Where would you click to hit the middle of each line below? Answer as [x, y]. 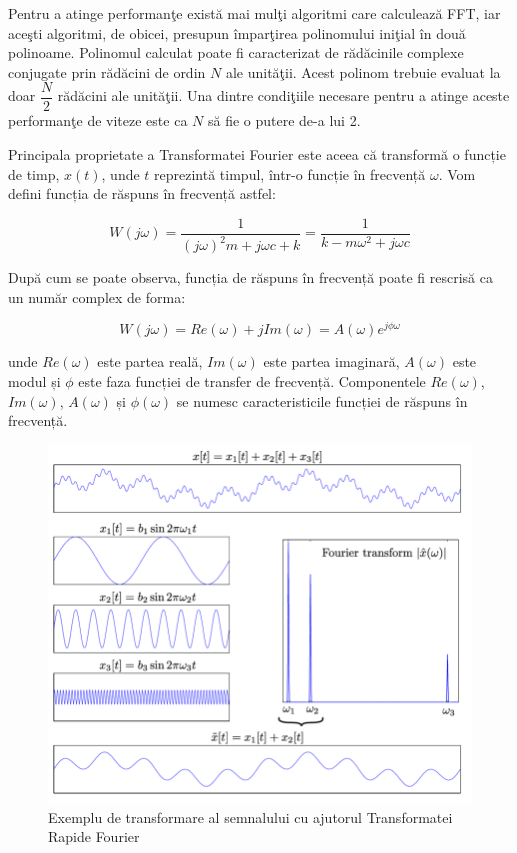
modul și [34, 381]
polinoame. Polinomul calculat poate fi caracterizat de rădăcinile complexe [236, 52]
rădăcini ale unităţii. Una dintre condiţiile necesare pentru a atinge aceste [283, 95]
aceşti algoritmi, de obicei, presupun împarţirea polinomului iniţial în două [237, 32]
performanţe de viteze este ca [98, 120]
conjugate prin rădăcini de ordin [107, 71]
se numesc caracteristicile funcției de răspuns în [322, 400]
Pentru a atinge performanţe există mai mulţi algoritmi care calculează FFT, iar [254, 13]
